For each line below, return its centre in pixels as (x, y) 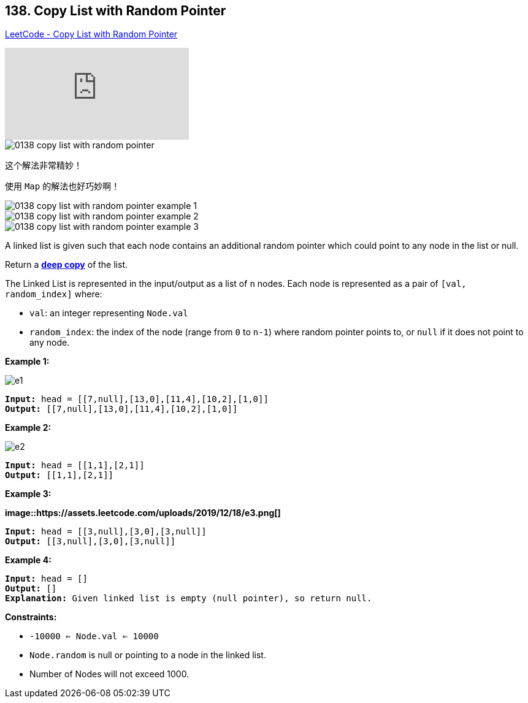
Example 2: (28, 428)
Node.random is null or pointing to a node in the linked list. (148, 655)
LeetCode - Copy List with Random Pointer (91, 34)
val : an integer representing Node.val (109, 313)
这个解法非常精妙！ (44, 165)
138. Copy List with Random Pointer (116, 11)
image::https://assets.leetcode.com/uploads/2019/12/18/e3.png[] (143, 513)
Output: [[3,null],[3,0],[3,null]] (90, 541)
